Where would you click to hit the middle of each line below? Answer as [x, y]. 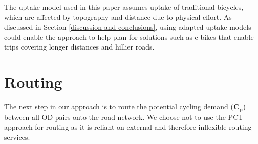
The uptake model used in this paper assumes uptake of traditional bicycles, [124, 7]
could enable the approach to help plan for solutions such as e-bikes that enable [129, 37]
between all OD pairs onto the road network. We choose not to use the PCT [124, 117]
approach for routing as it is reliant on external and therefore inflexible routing [128, 127]
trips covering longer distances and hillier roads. [79, 47]
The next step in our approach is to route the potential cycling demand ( [119, 106]
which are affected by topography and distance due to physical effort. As [118, 17]
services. [17, 137]
